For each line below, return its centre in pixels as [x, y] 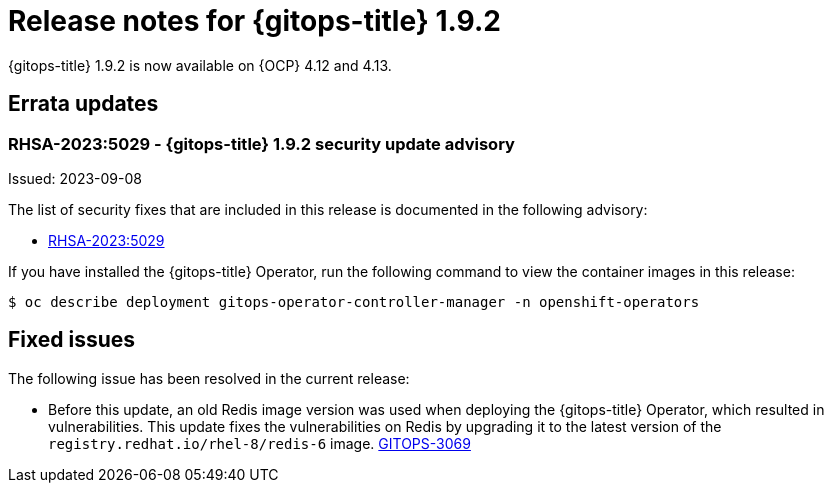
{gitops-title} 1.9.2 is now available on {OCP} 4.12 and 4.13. [200, 65]
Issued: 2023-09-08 [75, 178]
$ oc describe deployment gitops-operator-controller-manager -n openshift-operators [354, 301]
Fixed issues [72, 340]
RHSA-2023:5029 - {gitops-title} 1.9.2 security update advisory [261, 143]
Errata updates [83, 104]
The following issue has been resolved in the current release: [209, 378]
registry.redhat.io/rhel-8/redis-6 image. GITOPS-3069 [259, 443]
